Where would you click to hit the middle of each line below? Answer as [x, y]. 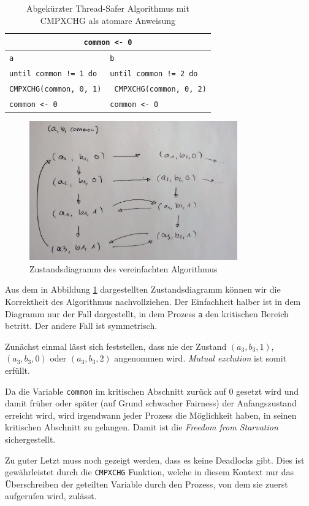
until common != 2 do [154, 74]
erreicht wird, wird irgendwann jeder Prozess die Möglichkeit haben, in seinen [151, 415]
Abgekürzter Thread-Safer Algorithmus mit [108, 8]
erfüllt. [17, 370]
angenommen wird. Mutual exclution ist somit [200, 358]
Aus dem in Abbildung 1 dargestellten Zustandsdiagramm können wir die [143, 289]
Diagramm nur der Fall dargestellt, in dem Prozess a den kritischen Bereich [147, 313]
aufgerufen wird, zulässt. [51, 496]
